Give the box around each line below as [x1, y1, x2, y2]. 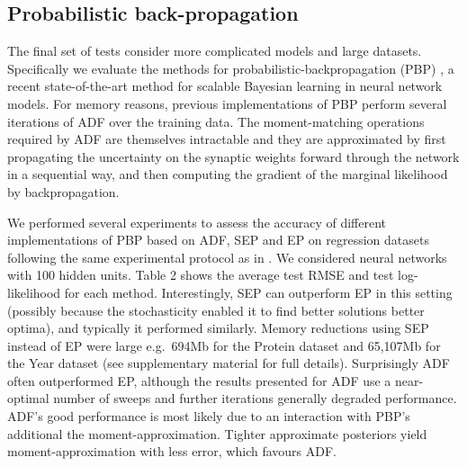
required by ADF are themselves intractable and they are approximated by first [7, 130, 446, 148]
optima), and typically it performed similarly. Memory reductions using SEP [7, 318, 429, 337]
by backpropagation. [7, 182, 120, 201]
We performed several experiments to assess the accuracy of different [7, 212, 387, 231]
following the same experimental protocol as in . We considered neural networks [7, 247, 447, 266]
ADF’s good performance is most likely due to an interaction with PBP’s [7, 407, 410, 426]
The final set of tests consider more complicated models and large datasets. [7, 41, 422, 60]
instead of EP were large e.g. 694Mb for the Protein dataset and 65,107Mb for [7, 336, 441, 354]
